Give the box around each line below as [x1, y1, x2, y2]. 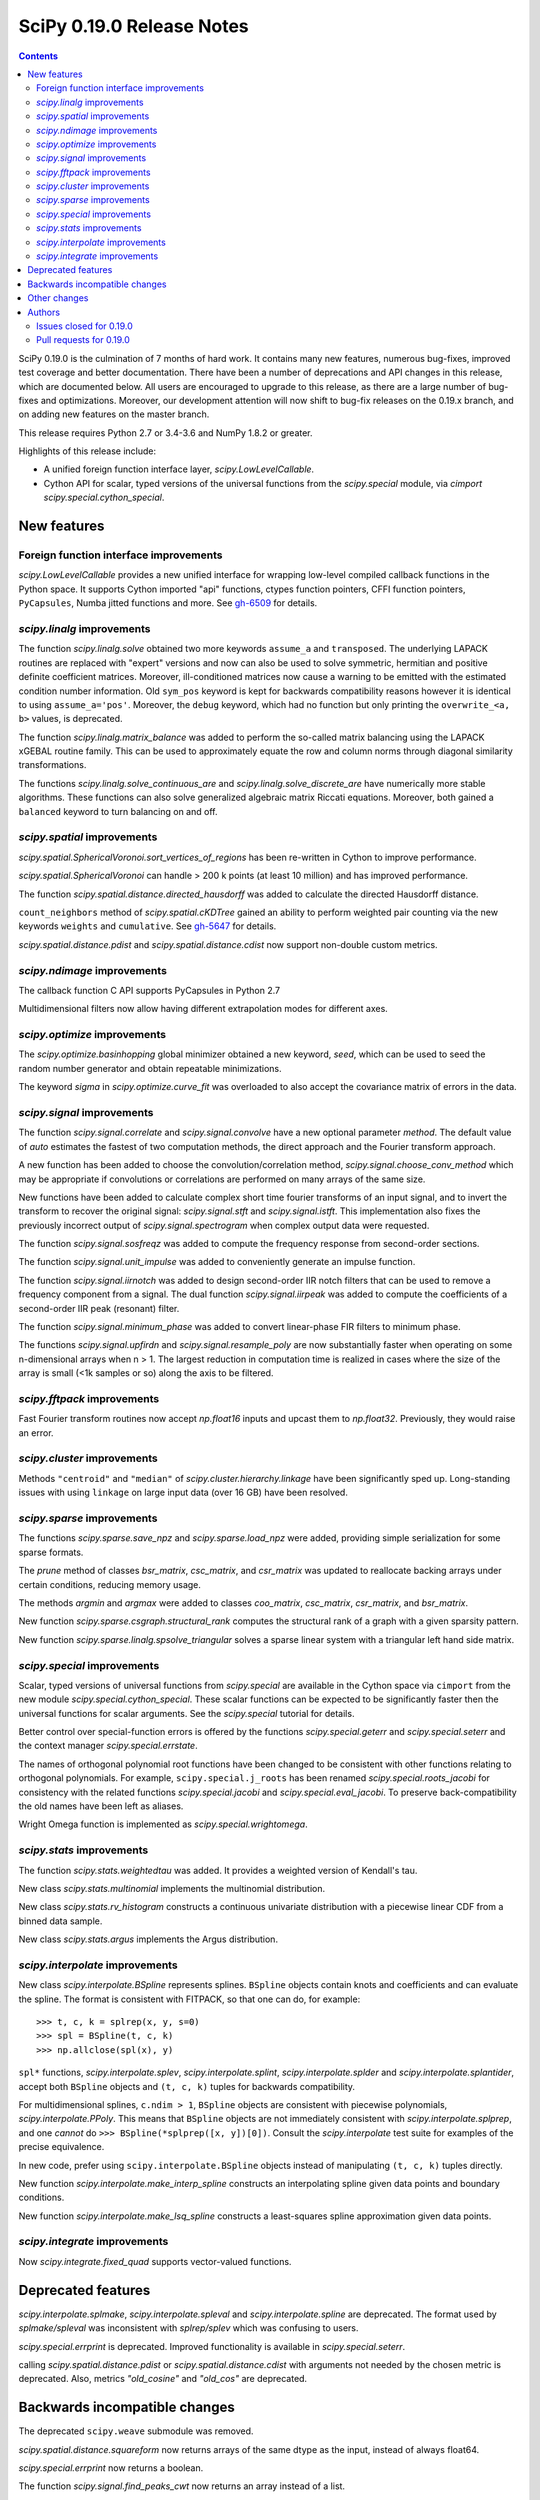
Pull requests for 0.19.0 [36, 334, 130, 346]
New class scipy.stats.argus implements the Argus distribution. [18, 1933, 279, 1945]
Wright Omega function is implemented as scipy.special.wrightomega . [18, 1818, 309, 1830]
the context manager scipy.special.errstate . [18, 1740, 199, 1752]
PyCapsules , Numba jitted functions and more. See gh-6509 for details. [18, 597, 318, 609]
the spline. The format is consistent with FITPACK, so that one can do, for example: [18, 1993, 361, 2005]
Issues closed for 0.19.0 [36, 320, 134, 332]
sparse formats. [18, 1546, 84, 1558]
